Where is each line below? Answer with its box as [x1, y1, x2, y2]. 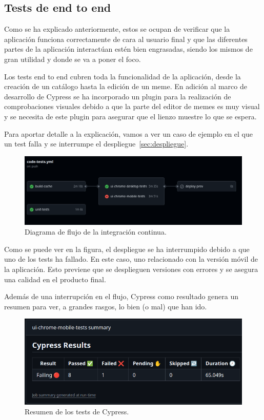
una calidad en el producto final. [4, 274, 106, 284]
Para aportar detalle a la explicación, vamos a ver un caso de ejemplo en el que [4, 128, 253, 139]
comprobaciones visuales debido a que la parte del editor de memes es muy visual [4, 101, 260, 112]
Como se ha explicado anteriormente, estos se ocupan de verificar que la [4, 24, 230, 34]
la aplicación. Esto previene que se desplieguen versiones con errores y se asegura [4, 263, 258, 274]
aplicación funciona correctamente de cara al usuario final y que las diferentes [4, 33, 248, 44]
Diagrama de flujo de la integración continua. [25, 226, 167, 237]
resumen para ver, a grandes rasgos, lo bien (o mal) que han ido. [4, 301, 207, 311]
